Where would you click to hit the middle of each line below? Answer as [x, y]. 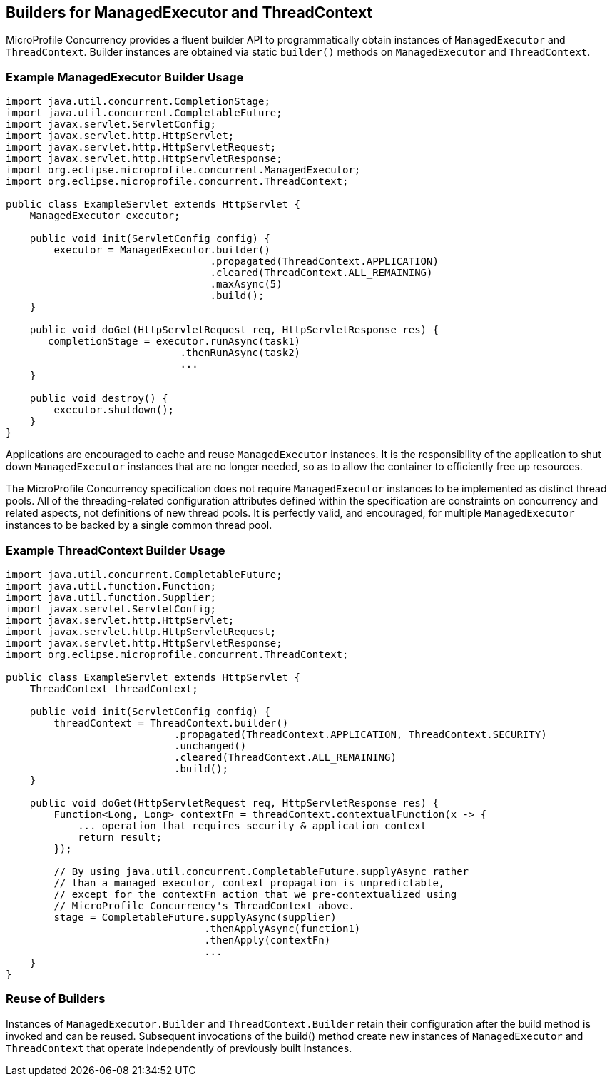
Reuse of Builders [56, 999]
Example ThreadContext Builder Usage [116, 550]
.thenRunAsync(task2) [240, 353]
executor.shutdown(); [114, 410]
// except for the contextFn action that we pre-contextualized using [255, 894]
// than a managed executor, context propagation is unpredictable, [249, 883]
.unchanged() [210, 745]
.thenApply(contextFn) [267, 940]
